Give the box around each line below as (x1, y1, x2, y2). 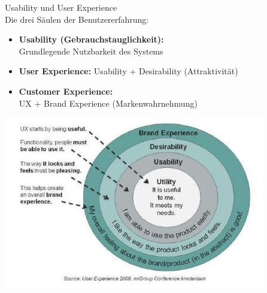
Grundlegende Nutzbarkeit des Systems (19, 44, 163, 57)
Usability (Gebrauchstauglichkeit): (19, 33, 164, 46)
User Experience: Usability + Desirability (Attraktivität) (19, 65, 238, 77)
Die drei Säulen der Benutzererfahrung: (5, 13, 149, 25)
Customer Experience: (19, 84, 113, 97)
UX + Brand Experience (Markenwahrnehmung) (19, 96, 198, 109)
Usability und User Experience (5, 1, 117, 13)
